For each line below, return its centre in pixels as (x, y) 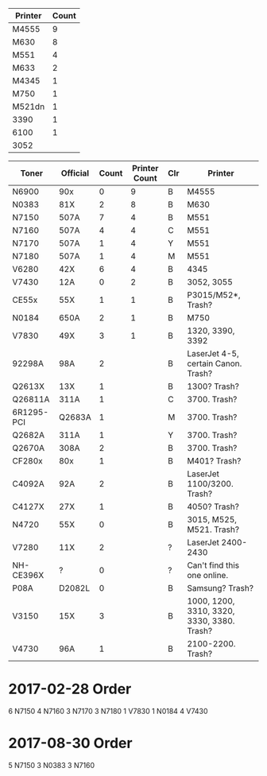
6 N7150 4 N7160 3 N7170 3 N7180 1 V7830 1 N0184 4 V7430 (108, 711)
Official (75, 173)
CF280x (27, 461)
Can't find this (213, 565)
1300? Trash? (213, 386)
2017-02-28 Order (70, 689)
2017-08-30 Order (70, 743)
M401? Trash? (214, 461)
